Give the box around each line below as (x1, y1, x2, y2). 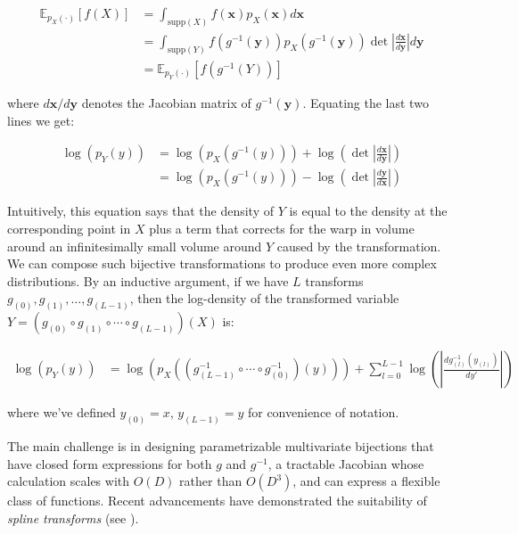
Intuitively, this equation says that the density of (7, 201, 274, 220)
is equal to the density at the (289, 201, 448, 220)
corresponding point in (7, 219, 131, 238)
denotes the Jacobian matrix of (81, 94, 251, 112)
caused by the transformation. (276, 236, 441, 255)
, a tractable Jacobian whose (267, 454, 424, 472)
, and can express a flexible (292, 472, 440, 490)
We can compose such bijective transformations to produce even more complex (7, 254, 437, 273)
